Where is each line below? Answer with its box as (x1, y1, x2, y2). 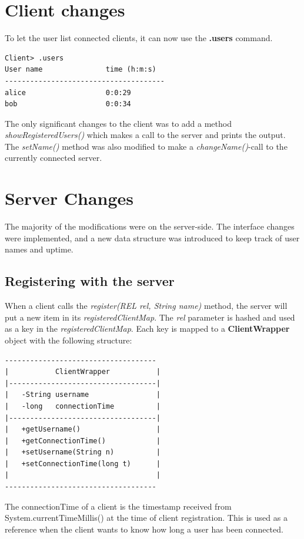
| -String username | (5, 390, 161, 399)
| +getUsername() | (5, 425, 161, 434)
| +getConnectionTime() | (5, 436, 161, 445)
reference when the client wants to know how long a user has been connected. (5, 523, 283, 535)
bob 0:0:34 (5, 100, 131, 109)
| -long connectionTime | (5, 402, 161, 410)
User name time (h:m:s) (5, 65, 156, 74)
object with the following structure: (5, 333, 132, 346)
